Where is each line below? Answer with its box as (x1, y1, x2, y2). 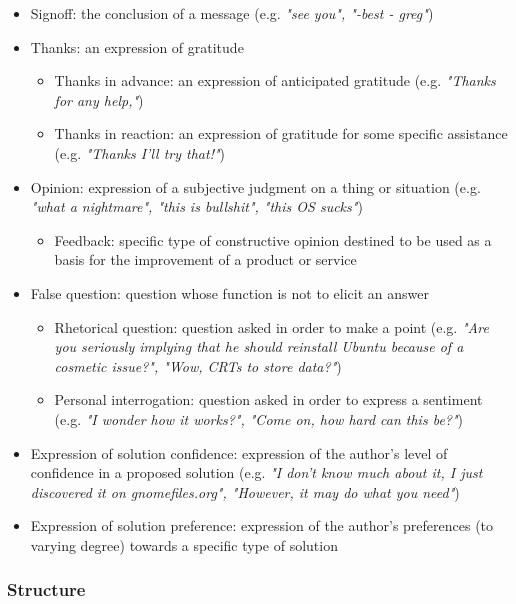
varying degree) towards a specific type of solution (30, 534, 338, 555)
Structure (7, 577, 86, 602)
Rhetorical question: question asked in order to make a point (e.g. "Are (54, 316, 489, 337)
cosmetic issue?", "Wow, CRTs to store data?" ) (54, 355, 342, 376)
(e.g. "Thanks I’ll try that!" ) (54, 142, 225, 163)
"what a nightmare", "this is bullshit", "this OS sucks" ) (30, 196, 363, 217)
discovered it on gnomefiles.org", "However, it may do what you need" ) (30, 481, 460, 502)
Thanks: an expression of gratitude (30, 36, 244, 57)
